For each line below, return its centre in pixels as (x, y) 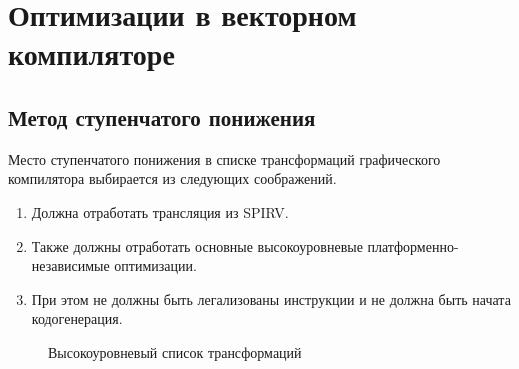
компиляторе (91, 53)
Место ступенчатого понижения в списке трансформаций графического (224, 158)
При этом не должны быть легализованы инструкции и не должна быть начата (271, 298)
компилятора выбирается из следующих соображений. (172, 178)
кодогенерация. (77, 318)
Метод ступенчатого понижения (162, 116)
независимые (70, 265)
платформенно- (413, 245)
